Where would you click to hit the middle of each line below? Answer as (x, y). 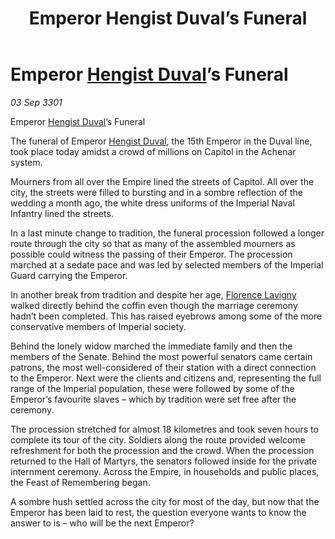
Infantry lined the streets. (62, 213)
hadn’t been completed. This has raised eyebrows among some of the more (166, 316)
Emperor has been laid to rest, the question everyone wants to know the (158, 512)
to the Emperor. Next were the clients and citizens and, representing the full (166, 378)
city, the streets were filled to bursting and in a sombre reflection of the (156, 192)
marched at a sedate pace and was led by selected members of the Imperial (167, 264)
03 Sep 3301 (36, 102)
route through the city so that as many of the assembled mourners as (153, 243)
